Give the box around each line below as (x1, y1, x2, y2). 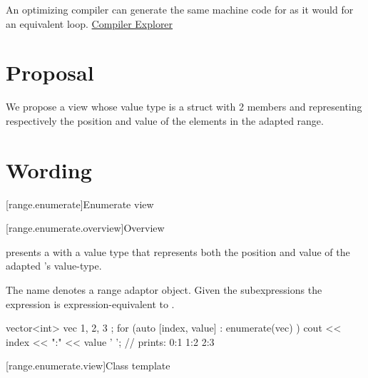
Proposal (6, 58, 94, 87)
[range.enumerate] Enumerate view (6, 196, 154, 211)
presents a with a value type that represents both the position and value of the (6, 244, 350, 259)
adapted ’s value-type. (6, 258, 102, 273)
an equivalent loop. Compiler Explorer (6, 16, 173, 31)
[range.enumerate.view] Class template (6, 358, 170, 373)
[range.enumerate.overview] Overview (6, 220, 165, 235)
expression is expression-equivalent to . (6, 296, 175, 311)
